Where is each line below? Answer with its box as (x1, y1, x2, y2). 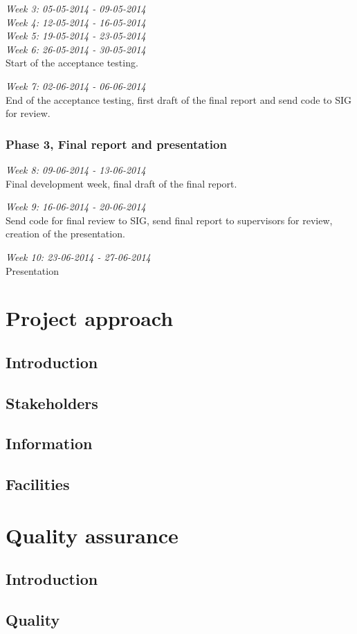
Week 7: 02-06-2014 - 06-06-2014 (6, 78, 146, 93)
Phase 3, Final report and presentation (6, 135, 227, 152)
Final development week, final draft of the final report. (6, 176, 237, 190)
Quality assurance (6, 520, 178, 549)
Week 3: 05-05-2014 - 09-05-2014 (6, 1, 146, 15)
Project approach (6, 304, 174, 332)
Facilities (6, 473, 70, 495)
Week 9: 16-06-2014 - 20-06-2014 (6, 199, 146, 214)
